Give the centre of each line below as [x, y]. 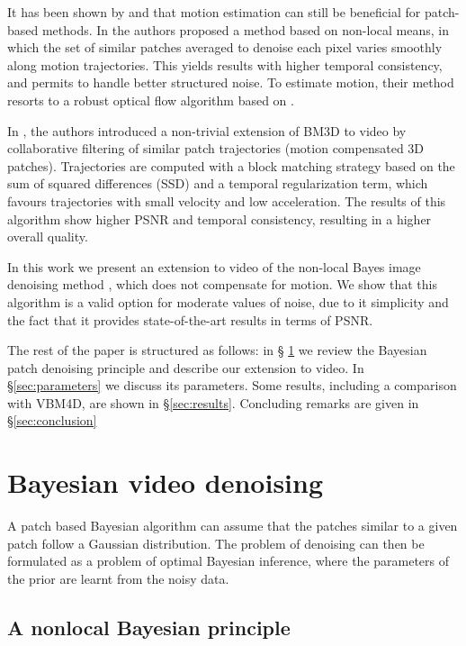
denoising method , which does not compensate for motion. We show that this [222, 284]
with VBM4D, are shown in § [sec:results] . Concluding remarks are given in [213, 402]
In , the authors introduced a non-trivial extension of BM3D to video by [207, 130]
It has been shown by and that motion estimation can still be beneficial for [214, 12]
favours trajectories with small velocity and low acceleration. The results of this [227, 200]
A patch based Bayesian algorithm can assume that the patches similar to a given [233, 526]
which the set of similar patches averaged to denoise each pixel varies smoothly [225, 47]
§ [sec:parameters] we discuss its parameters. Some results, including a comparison [232, 385]
